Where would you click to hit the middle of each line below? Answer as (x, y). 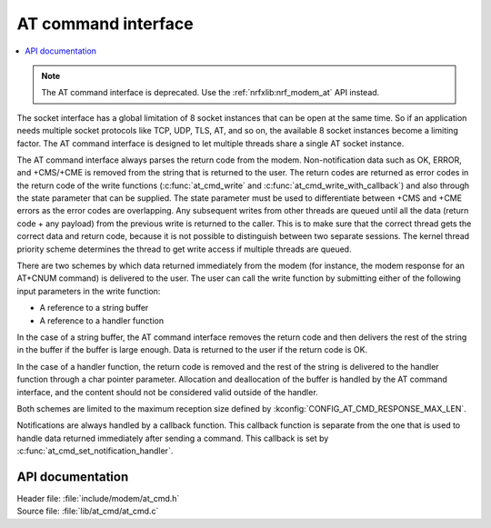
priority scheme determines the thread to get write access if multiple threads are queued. (184, 249)
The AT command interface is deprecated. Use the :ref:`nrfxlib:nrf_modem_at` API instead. (210, 93)
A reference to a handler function (101, 320)
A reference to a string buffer (94, 308)
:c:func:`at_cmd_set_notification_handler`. (95, 451)
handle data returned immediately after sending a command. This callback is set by (173, 438)
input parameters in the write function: (89, 291)
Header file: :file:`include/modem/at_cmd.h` (98, 498)
